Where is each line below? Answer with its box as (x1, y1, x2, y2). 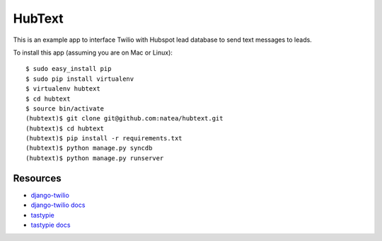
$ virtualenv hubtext (25, 85, 100, 93)
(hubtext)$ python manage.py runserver (25, 154, 164, 162)
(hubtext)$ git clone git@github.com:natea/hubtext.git (25, 114, 224, 123)
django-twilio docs (30, 201, 86, 209)
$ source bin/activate (25, 104, 105, 113)
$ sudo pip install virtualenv (25, 74, 134, 83)
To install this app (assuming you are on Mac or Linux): (13, 48, 173, 57)
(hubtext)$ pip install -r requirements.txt (25, 135, 183, 142)
